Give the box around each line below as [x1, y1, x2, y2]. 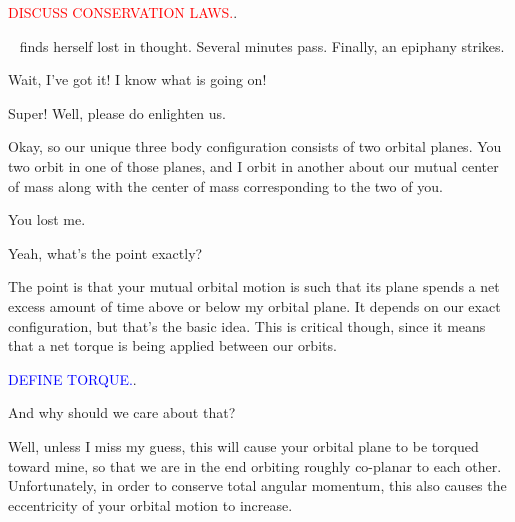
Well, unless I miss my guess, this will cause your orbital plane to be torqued [8, 435, 479, 456]
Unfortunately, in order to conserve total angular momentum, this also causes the [8, 475, 507, 496]
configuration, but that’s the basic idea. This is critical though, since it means [8, 315, 486, 336]
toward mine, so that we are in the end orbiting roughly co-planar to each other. [8, 455, 502, 476]
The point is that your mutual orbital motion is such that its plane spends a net [8, 276, 500, 297]
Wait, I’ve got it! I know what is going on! [8, 69, 267, 90]
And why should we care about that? [8, 402, 236, 423]
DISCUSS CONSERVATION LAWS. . [8, 2, 238, 22]
